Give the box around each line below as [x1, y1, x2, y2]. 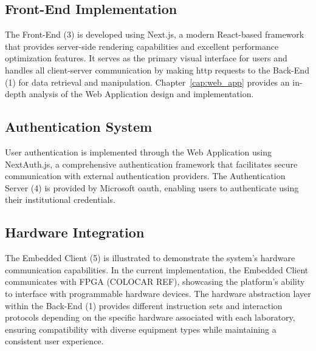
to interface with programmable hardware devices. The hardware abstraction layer [5, 287, 311, 299]
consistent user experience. [5, 335, 104, 347]
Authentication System [5, 117, 153, 136]
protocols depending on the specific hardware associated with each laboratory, [5, 311, 295, 324]
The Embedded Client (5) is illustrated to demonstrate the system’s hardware [5, 251, 295, 264]
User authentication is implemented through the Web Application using [5, 145, 272, 158]
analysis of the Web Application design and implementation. [29, 87, 254, 100]
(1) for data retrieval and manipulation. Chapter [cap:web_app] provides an [5, 75, 290, 88]
